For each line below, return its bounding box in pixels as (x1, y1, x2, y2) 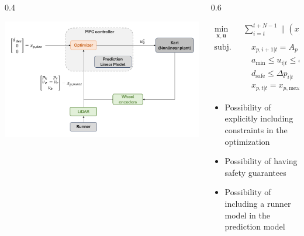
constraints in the (224, 124, 288, 136)
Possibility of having (224, 155, 298, 167)
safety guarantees (224, 166, 286, 178)
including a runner (224, 197, 291, 209)
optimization (224, 135, 270, 147)
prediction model (224, 220, 285, 232)
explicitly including (224, 112, 293, 124)
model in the (224, 209, 270, 221)
